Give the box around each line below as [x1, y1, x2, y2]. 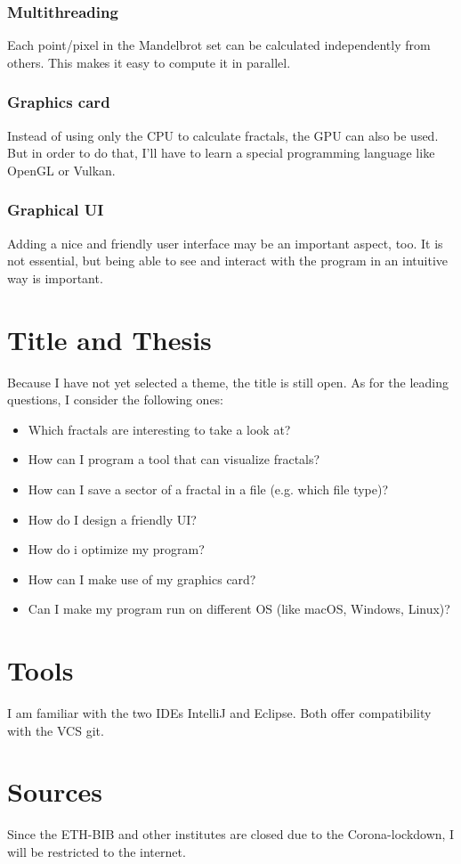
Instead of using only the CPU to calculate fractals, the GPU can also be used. [7, 126, 439, 144]
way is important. [7, 268, 103, 287]
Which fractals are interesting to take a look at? [28, 420, 291, 438]
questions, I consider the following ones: [7, 390, 224, 409]
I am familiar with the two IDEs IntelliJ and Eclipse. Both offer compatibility [7, 704, 432, 721]
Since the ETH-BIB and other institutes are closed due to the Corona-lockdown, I [7, 825, 455, 844]
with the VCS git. [7, 721, 104, 739]
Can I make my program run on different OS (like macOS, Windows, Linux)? [28, 599, 450, 618]
